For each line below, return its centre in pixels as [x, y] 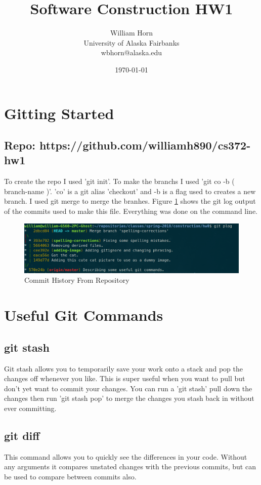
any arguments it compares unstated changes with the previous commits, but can [130, 467]
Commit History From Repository [77, 280]
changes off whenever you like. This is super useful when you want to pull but [125, 378]
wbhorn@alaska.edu [132, 52]
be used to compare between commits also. [70, 476]
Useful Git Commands [84, 315]
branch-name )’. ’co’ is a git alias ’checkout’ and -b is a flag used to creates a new [130, 191]
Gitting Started [59, 113]
